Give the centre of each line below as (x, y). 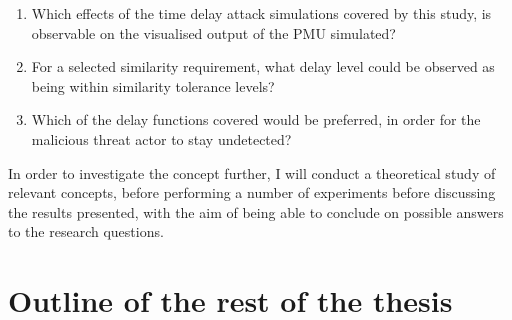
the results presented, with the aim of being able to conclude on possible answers (256, 211)
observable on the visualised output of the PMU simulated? (213, 32)
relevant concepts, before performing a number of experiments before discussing (252, 192)
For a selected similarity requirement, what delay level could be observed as (263, 66)
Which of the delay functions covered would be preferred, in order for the (256, 119)
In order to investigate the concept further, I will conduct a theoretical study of (252, 172)
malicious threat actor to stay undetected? (161, 138)
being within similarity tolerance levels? (153, 85)
